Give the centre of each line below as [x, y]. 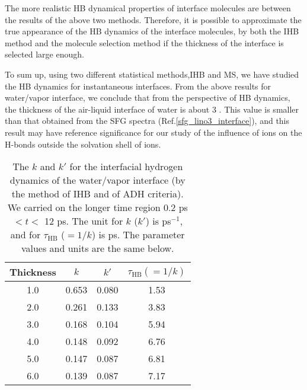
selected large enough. [44, 54]
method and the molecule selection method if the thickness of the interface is [144, 42]
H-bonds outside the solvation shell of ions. [83, 144]
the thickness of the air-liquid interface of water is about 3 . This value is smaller [152, 109]
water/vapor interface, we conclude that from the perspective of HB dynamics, [148, 97]
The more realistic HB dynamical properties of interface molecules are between [148, 8]
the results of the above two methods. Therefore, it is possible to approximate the [153, 19]
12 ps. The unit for [84, 221]
